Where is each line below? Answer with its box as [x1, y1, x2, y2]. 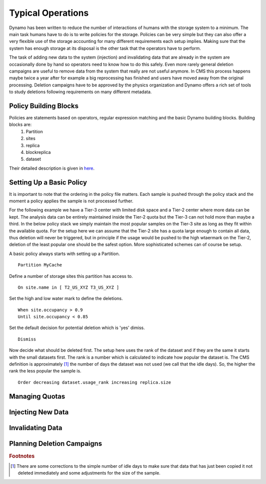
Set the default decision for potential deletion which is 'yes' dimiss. [9, 325, 145, 331]
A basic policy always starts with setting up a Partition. [9, 251, 120, 257]
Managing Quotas [9, 392, 66, 401]
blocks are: [9, 121, 32, 128]
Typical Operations [9, 7, 89, 18]
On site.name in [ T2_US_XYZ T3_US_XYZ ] [18, 284, 119, 290]
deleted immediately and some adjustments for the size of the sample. [18, 470, 161, 476]
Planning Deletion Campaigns [9, 439, 102, 447]
